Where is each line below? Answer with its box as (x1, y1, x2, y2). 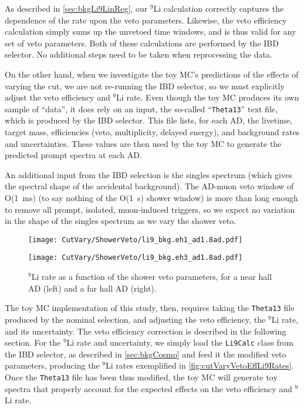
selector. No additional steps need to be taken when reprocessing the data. (5, 48, 272, 61)
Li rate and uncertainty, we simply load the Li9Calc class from (66, 336, 293, 349)
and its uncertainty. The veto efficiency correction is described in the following (5, 325, 286, 337)
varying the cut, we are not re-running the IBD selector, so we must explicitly (5, 79, 285, 92)
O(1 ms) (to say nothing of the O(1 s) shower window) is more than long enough (5, 191, 298, 203)
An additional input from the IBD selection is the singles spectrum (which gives (5, 168, 292, 180)
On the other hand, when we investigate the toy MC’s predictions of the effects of (5, 68, 299, 80)
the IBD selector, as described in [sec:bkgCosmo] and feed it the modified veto (5, 347, 286, 360)
